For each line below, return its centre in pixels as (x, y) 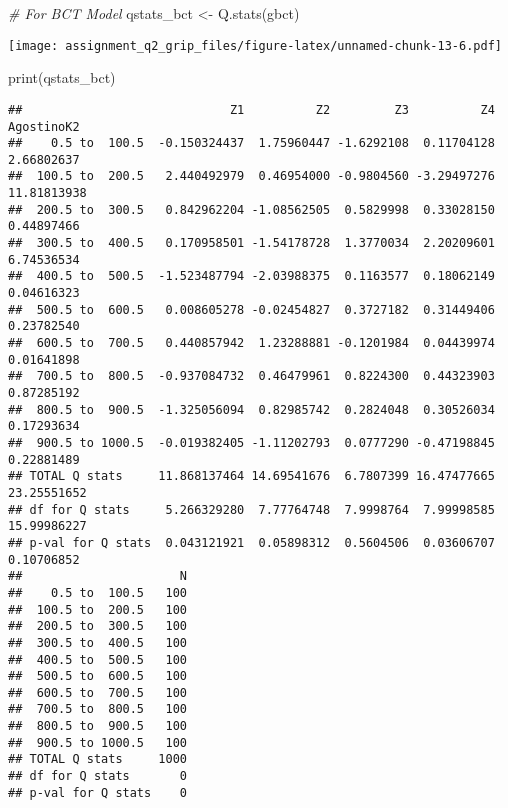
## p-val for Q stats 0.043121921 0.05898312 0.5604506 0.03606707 (251, 542)
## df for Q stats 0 (97, 776)
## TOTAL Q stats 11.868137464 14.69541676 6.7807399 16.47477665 (251, 476)
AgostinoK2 (44, 126)
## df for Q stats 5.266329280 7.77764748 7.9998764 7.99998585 (251, 509)
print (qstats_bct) (62, 77)
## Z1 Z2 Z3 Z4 (251, 109)
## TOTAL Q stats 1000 (97, 759)
